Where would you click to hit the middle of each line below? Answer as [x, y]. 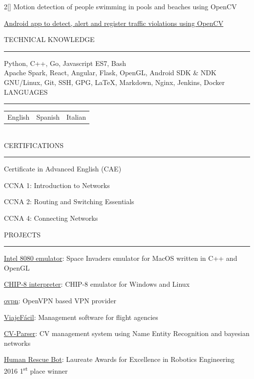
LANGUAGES [26, 92]
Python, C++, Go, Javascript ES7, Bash [65, 63]
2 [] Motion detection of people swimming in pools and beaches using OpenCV [120, 6]
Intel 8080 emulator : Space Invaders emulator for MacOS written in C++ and [121, 258]
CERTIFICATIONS [34, 145]
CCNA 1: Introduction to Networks [57, 185]
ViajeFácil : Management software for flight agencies [81, 317]
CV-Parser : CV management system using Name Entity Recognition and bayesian [127, 333]
